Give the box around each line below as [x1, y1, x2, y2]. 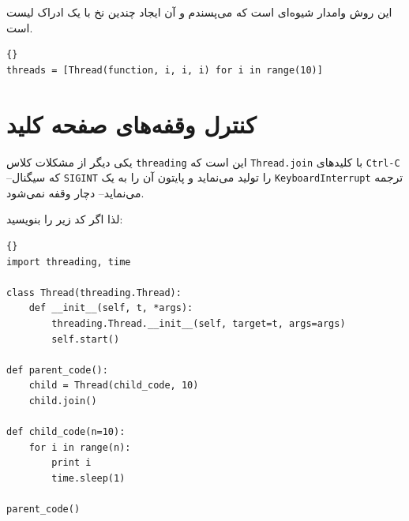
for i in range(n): [28, 441, 131, 453]
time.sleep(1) [51, 472, 126, 484]
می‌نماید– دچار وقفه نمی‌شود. [6, 184, 144, 201]
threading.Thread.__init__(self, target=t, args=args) [51, 317, 346, 329]
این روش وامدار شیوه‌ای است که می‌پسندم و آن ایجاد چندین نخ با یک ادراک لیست [6, 4, 392, 20]
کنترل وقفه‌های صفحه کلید [6, 107, 257, 140]
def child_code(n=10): [6, 426, 126, 438]
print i [51, 457, 92, 469]
